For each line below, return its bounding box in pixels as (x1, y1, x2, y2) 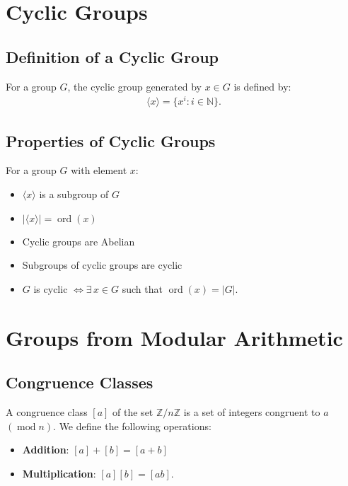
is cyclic (33, 281, 68, 296)
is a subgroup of (39, 187, 109, 202)
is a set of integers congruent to (183, 405, 320, 420)
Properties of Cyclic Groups (6, 129, 216, 151)
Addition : (22, 442, 69, 457)
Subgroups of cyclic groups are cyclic (22, 258, 182, 272)
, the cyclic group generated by (67, 79, 202, 93)
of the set (112, 405, 153, 420)
